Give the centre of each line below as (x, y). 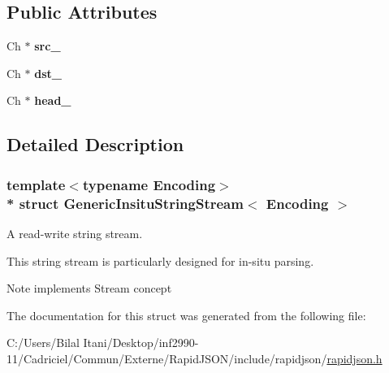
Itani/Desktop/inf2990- (141, 343)
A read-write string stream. (75, 233)
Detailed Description (95, 144)
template (36, 184)
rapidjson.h (354, 358)
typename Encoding (149, 184)
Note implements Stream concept (89, 288)
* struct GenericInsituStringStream (125, 203)
